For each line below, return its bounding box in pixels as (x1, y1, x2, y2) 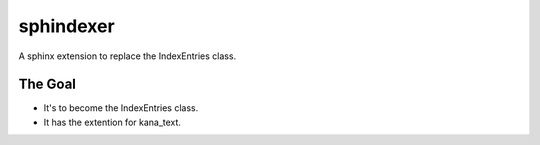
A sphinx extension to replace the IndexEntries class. (18, 50, 237, 62)
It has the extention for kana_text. (43, 116, 182, 128)
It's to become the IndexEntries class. (43, 102, 199, 114)
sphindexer (18, 15, 115, 37)
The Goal (18, 76, 77, 93)
